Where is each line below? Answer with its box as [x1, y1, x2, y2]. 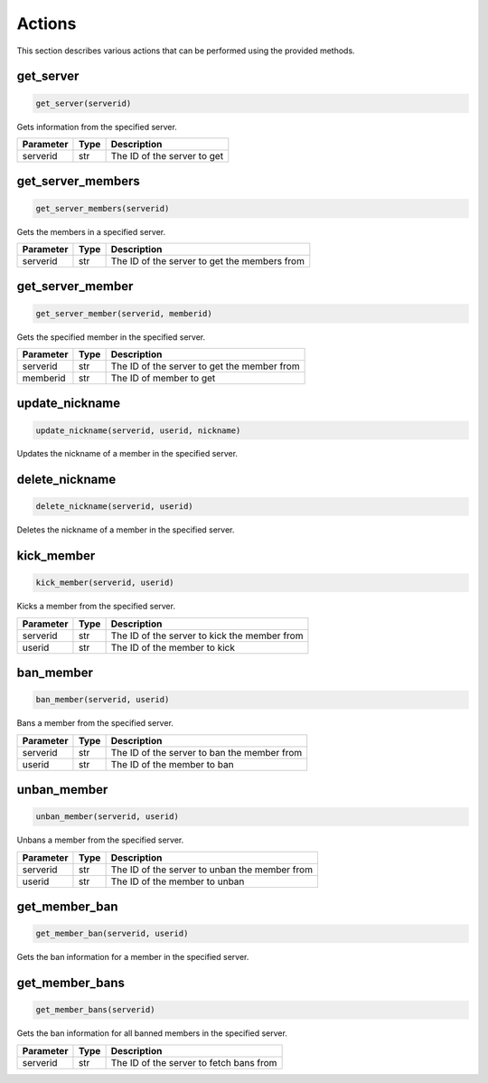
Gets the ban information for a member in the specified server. [16, 952, 249, 963]
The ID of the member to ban [110, 758, 234, 770]
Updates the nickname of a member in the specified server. [16, 448, 239, 459]
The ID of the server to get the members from [110, 254, 305, 267]
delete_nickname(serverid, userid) [35, 502, 193, 512]
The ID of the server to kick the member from [110, 629, 304, 642]
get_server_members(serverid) [35, 203, 170, 213]
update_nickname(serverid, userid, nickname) [35, 425, 241, 436]
